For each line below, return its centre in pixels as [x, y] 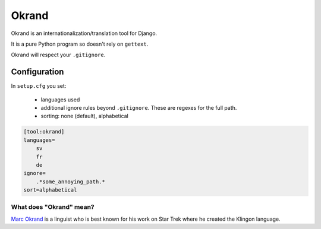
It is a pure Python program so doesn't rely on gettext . [80, 44]
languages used [60, 99]
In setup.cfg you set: [39, 86]
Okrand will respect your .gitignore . [58, 55]
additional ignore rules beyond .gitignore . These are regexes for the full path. [139, 108]
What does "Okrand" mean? [53, 207]
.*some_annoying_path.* [70, 182]
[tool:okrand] [44, 132]
